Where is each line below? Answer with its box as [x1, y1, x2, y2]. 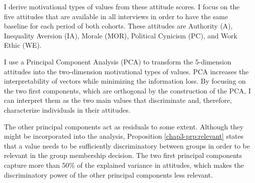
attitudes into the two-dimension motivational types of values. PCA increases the [4, 66, 249, 76]
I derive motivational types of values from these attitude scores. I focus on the [4, 1, 240, 11]
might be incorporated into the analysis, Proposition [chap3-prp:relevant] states [4, 131, 244, 141]
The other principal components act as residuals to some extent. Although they [4, 121, 244, 131]
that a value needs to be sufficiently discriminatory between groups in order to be [4, 140, 250, 151]
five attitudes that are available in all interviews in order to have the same [4, 11, 228, 21]
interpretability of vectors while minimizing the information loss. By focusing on [4, 76, 246, 86]
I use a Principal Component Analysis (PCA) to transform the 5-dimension [4, 56, 231, 66]
